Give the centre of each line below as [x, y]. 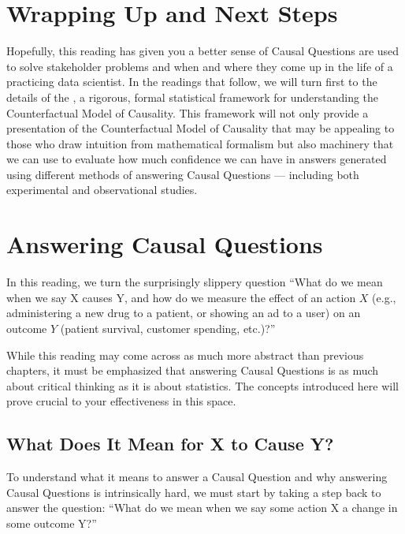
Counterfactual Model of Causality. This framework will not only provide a [188, 112]
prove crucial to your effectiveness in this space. [121, 401]
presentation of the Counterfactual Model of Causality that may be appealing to [201, 128]
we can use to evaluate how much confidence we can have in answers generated [197, 159]
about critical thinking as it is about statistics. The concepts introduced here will [202, 385]
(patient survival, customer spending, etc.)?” [168, 328]
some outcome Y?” [52, 523]
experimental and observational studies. [102, 190]
